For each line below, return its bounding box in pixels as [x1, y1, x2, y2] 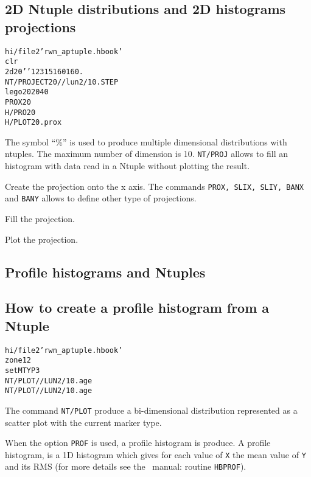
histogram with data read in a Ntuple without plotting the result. [5, 159, 250, 172]
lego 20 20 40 [5, 88, 49, 97]
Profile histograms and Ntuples [5, 262, 206, 281]
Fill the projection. [5, 212, 75, 225]
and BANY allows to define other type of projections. [5, 192, 197, 204]
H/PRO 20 [5, 108, 36, 117]
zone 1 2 [5, 356, 31, 365]
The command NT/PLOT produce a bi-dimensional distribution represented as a [5, 403, 298, 416]
